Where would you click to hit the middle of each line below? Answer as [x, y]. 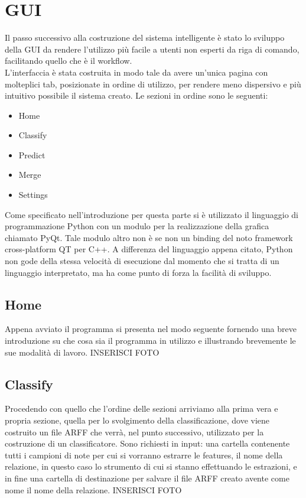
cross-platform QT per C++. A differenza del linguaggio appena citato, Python [149, 249]
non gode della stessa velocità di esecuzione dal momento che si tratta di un [142, 261]
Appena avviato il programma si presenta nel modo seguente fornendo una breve [151, 329]
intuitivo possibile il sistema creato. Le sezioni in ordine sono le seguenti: [136, 95]
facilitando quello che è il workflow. [69, 61]
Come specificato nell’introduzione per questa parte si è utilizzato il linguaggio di [152, 214]
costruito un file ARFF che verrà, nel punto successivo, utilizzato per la [134, 432]
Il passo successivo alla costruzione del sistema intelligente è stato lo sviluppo [145, 38]
